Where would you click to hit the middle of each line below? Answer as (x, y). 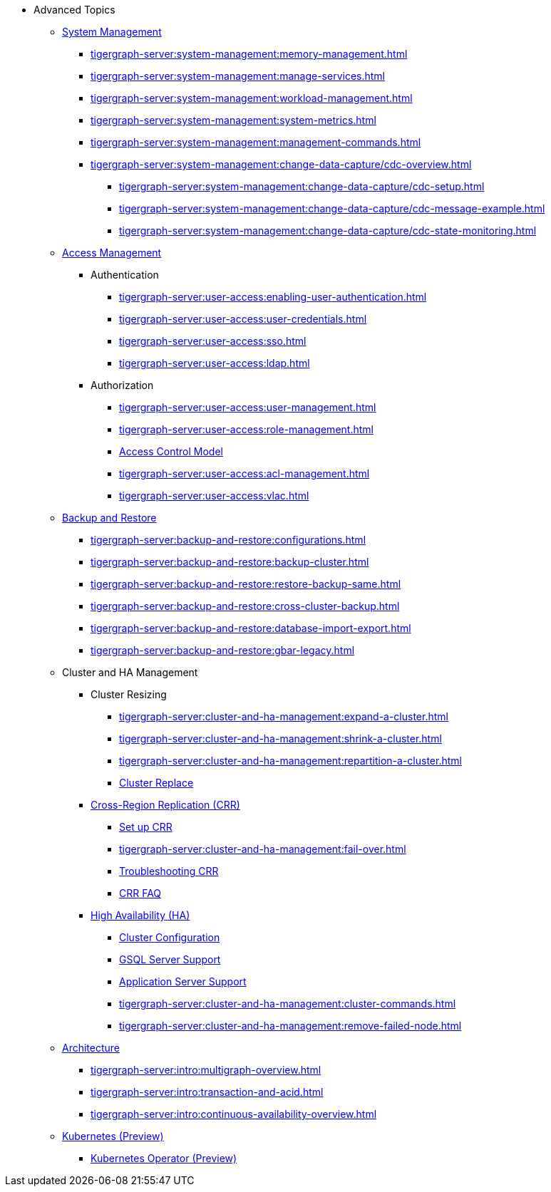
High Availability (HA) (140, 915)
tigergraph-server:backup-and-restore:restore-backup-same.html (246, 584)
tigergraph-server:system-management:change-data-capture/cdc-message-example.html (332, 208)
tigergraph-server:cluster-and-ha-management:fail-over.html (263, 849)
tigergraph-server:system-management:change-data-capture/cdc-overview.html (281, 164)
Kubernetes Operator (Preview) (164, 1158)
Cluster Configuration (170, 937)
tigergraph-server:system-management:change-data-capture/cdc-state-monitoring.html (328, 230)
